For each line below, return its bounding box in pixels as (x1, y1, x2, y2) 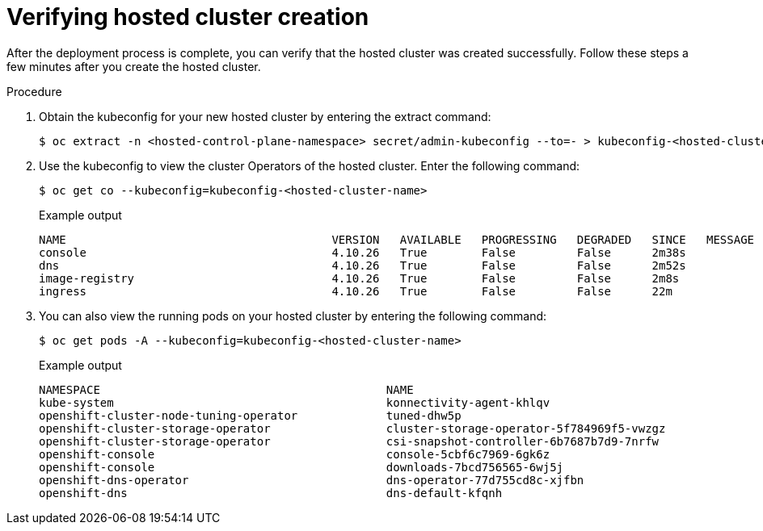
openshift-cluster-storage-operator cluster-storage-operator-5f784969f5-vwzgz (39, 421, 666, 435)
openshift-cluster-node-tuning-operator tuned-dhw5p (39, 408, 462, 422)
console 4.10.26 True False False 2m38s (39, 245, 686, 259)
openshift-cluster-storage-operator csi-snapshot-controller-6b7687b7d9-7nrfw (39, 434, 660, 448)
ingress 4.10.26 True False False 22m (39, 284, 672, 298)
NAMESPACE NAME (39, 383, 414, 396)
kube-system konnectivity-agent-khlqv (39, 395, 550, 409)
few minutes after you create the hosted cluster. (6, 59, 261, 73)
